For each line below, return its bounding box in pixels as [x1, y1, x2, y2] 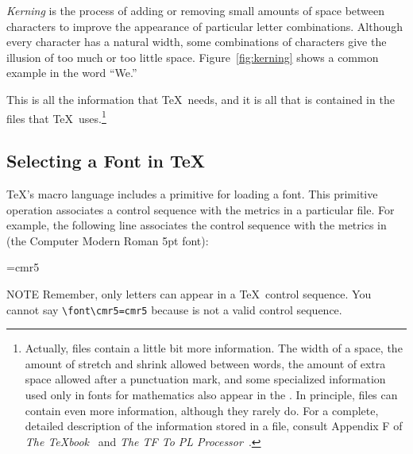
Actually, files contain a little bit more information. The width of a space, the [25, 340, 403, 356]
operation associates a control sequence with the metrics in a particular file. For [6, 201, 395, 217]
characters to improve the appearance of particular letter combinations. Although [6, 17, 403, 34]
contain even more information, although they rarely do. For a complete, [25, 402, 379, 418]
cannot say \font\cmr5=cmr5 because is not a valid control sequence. [6, 301, 342, 317]
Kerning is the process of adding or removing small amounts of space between [6, 2, 385, 18]
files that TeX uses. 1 [6, 107, 106, 126]
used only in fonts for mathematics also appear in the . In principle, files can [25, 387, 398, 403]
